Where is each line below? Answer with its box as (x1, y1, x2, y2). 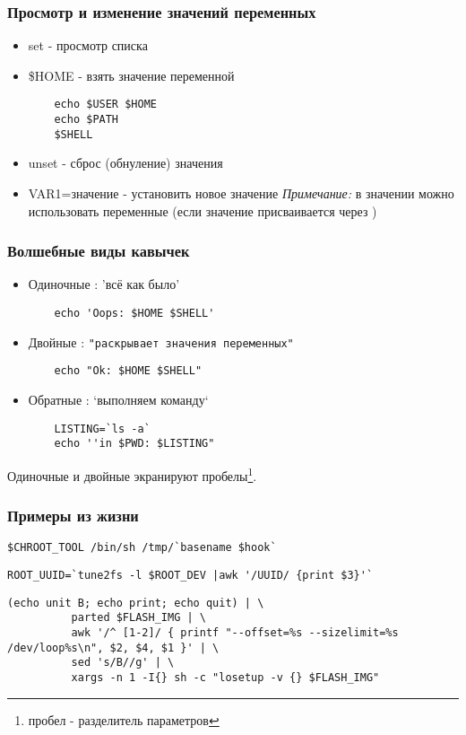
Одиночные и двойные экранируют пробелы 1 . (7, 463, 257, 485)
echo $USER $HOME (54, 98, 157, 111)
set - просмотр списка (28, 36, 148, 55)
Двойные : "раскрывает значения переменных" (28, 332, 294, 351)
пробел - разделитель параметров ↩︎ (28, 710, 220, 729)
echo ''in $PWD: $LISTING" (54, 437, 215, 451)
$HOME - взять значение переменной (28, 66, 235, 84)
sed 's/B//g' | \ (71, 656, 175, 669)
